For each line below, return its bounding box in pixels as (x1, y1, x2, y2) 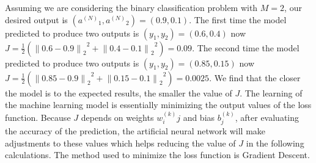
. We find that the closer (209, 71, 301, 84)
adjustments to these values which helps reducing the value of (5, 136, 236, 149)
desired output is (5, 13, 68, 26)
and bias (183, 110, 215, 123)
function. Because (5, 110, 71, 123)
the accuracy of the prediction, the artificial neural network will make (5, 125, 266, 137)
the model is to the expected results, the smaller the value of (5, 86, 232, 99)
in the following (246, 136, 304, 149)
